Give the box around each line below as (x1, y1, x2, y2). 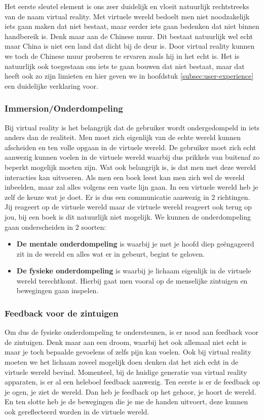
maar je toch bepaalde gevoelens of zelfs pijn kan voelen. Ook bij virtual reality (5, 346, 251, 357)
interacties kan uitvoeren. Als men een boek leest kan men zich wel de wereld (5, 171, 245, 182)
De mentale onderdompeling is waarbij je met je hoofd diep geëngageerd (16, 238, 254, 249)
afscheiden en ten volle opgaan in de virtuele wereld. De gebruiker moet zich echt (5, 142, 256, 152)
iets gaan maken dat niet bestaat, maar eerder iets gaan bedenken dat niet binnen (5, 21, 259, 31)
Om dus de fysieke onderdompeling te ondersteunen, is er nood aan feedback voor (5, 327, 258, 337)
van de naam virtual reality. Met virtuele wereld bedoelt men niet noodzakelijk (5, 11, 250, 21)
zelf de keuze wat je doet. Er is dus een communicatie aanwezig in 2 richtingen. (5, 191, 250, 202)
